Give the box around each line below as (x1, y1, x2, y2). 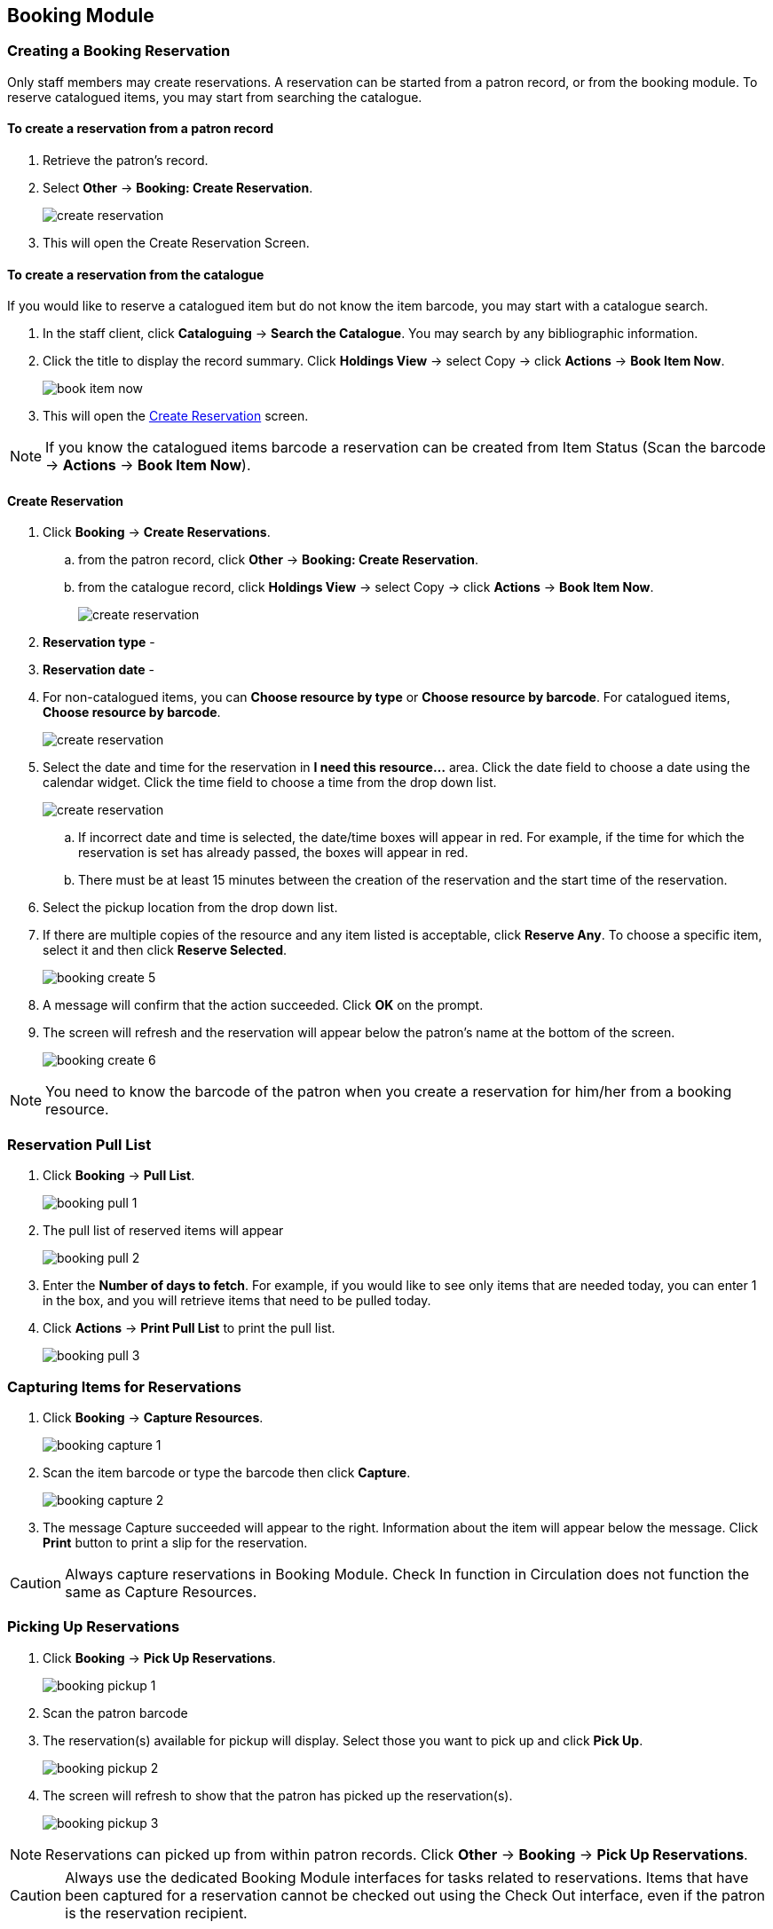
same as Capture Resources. (65, 1582, 257, 1601)
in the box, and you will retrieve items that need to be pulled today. (43, 1293, 431, 1309)
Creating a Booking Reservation (7, 42, 231, 60)
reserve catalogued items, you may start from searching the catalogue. (7, 89, 422, 105)
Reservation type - (43, 634, 155, 650)
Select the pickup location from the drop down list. (43, 900, 338, 916)
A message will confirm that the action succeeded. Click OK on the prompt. (43, 997, 484, 1013)
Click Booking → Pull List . (43, 1168, 195, 1184)
